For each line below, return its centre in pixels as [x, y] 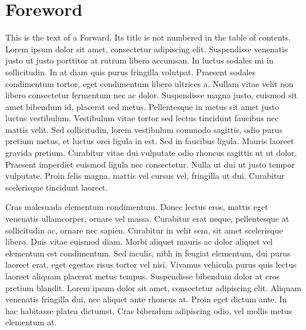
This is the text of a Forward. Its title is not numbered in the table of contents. [148, 37]
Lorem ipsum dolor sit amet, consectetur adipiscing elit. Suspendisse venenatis [147, 49]
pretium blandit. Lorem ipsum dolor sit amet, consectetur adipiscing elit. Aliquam [153, 287]
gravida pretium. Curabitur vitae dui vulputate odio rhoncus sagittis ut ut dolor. [151, 153]
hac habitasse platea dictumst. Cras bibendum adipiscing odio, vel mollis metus [149, 310]
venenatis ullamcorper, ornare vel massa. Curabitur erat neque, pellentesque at [147, 219]
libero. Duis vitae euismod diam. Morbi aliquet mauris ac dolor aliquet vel [139, 241]
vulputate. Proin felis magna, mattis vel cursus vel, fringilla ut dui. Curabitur [145, 176]
